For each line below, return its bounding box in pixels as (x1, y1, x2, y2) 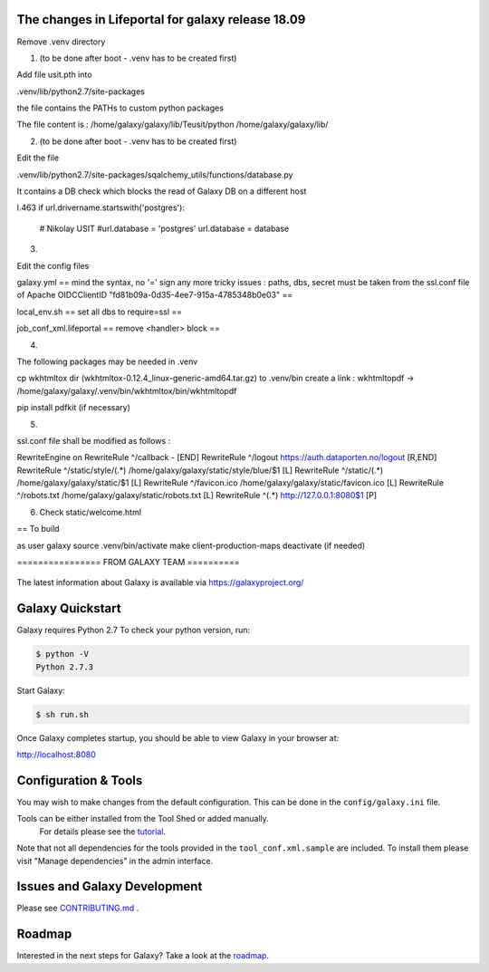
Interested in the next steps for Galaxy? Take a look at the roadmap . (16, 950, 269, 961)
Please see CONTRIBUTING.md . (16, 902, 139, 914)
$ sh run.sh (35, 709, 90, 719)
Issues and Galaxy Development (16, 879, 203, 894)
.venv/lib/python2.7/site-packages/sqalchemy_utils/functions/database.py (16, 168, 293, 180)
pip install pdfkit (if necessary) (16, 402, 130, 413)
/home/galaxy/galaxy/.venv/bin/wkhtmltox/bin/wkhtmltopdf (16, 385, 237, 396)
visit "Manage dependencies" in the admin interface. (16, 855, 214, 866)
